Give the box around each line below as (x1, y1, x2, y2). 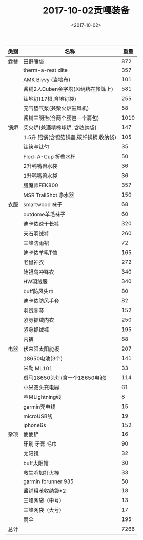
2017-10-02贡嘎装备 (43, 5, 130, 16)
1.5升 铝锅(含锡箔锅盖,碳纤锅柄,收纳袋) (23, 133, 117, 141)
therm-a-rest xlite (23, 66, 68, 73)
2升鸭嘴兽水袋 (23, 162, 58, 169)
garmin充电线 (23, 403, 56, 410)
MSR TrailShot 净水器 (23, 191, 74, 198)
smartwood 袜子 (23, 201, 63, 208)
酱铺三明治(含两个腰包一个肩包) (23, 114, 99, 121)
